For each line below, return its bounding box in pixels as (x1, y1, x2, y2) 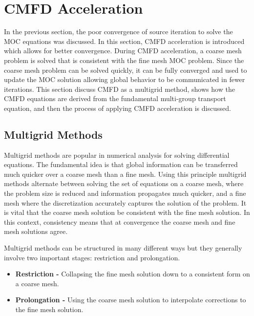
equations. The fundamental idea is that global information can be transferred (4, 159, 238, 169)
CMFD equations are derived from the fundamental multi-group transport (4, 93, 226, 104)
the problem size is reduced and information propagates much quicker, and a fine (4, 188, 246, 198)
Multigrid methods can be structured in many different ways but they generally (4, 243, 242, 253)
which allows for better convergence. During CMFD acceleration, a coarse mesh (4, 45, 242, 56)
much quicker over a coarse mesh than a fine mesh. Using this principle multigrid (4, 169, 247, 179)
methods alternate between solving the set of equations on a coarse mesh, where (4, 178, 244, 189)
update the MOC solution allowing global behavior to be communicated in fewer (4, 74, 245, 84)
